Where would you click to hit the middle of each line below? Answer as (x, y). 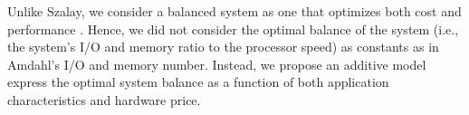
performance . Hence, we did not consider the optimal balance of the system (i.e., (233, 29)
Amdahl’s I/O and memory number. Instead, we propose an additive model (217, 64)
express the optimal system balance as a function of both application (198, 82)
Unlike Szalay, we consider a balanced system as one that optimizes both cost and (234, 11)
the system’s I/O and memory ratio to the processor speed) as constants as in (223, 47)
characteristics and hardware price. (104, 99)
